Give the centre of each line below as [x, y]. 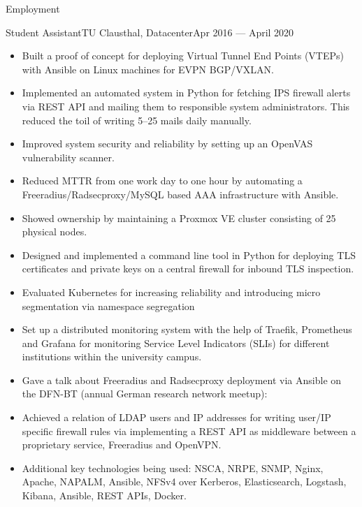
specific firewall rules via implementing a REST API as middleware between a [189, 431]
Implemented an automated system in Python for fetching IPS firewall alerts [186, 93]
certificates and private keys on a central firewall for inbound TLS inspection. [188, 269]
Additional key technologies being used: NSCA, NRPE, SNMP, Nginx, [173, 468]
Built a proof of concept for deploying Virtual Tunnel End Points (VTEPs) [183, 56]
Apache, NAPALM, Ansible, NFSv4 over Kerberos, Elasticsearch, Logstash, [184, 482]
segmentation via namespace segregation [108, 306]
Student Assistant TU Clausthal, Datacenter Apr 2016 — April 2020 [150, 32]
